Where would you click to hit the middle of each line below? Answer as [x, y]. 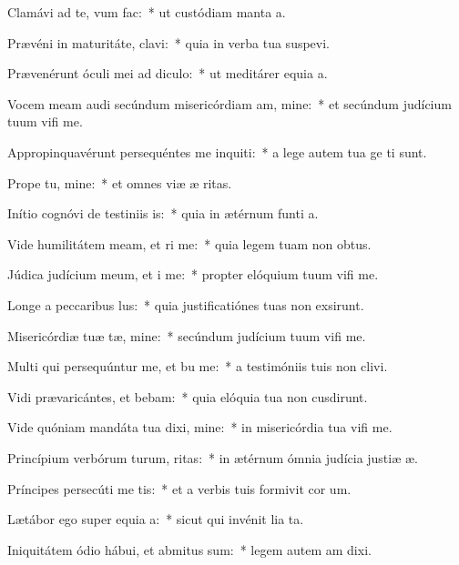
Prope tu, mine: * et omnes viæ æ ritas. [120, 182]
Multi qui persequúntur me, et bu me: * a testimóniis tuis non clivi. [198, 366]
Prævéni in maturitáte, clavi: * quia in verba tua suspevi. [169, 42]
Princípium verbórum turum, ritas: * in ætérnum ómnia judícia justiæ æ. [213, 457]
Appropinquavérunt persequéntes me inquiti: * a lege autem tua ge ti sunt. [217, 151]
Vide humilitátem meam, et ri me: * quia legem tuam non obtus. [189, 243]
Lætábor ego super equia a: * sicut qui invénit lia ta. [156, 519]
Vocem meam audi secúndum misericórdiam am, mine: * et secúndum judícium [229, 103]
